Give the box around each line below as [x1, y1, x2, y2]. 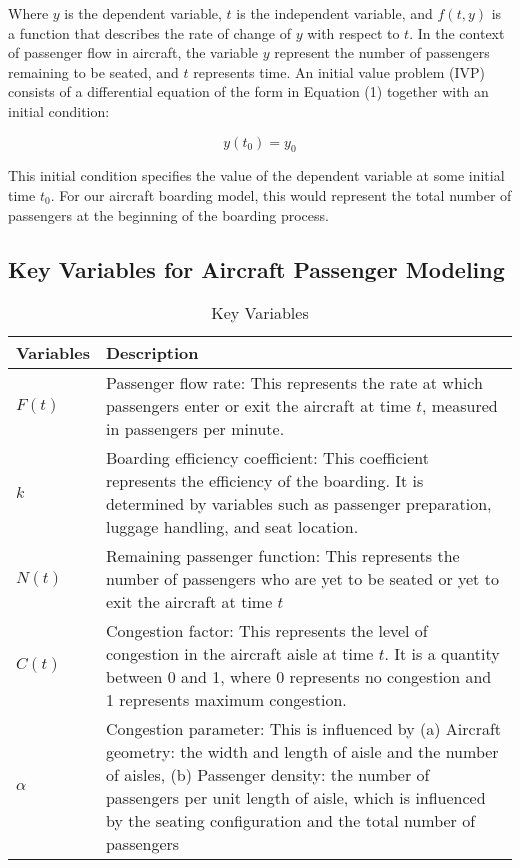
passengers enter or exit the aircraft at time [105, 394, 411, 418]
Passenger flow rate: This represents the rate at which [105, 371, 483, 395]
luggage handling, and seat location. [105, 515, 359, 539]
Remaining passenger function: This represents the [105, 544, 460, 568]
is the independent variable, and [236, 3, 433, 23]
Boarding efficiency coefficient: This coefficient [105, 446, 429, 470]
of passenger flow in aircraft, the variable [8, 42, 258, 63]
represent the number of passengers [274, 42, 490, 63]
